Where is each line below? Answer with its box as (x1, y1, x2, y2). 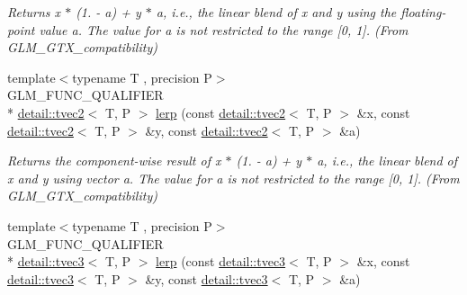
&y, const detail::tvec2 (145, 121, 268, 139)
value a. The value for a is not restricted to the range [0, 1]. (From (39, 20, 409, 39)
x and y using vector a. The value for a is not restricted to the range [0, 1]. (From (7, 168, 460, 187)
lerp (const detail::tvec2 (156, 103, 286, 121)
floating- (400, 3, 446, 21)
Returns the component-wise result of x (7, 151, 221, 170)
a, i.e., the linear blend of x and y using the (156, 3, 397, 21)
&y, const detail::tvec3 (145, 269, 268, 288)
